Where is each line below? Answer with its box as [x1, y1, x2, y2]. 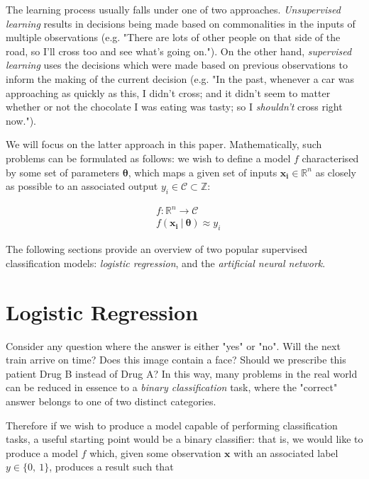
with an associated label [233, 445, 338, 460]
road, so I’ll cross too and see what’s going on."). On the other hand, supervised [6, 43, 352, 58]
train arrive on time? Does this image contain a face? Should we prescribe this [6, 352, 346, 367]
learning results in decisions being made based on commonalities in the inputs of [6, 16, 356, 30]
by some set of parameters [6, 164, 120, 179]
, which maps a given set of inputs [128, 164, 277, 179]
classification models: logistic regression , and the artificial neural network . [6, 255, 326, 270]
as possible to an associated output [6, 179, 158, 193]
